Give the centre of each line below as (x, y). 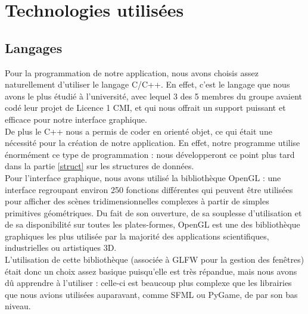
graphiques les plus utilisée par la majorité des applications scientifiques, (137, 236)
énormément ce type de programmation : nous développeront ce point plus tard (150, 154)
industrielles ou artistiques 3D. (61, 248)
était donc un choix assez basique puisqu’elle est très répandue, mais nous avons (151, 271)
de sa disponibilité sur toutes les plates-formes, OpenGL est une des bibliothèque (153, 224)
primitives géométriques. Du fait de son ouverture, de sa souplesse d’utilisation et (153, 212)
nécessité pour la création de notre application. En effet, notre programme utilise (153, 143)
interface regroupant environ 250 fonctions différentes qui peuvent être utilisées (149, 189)
